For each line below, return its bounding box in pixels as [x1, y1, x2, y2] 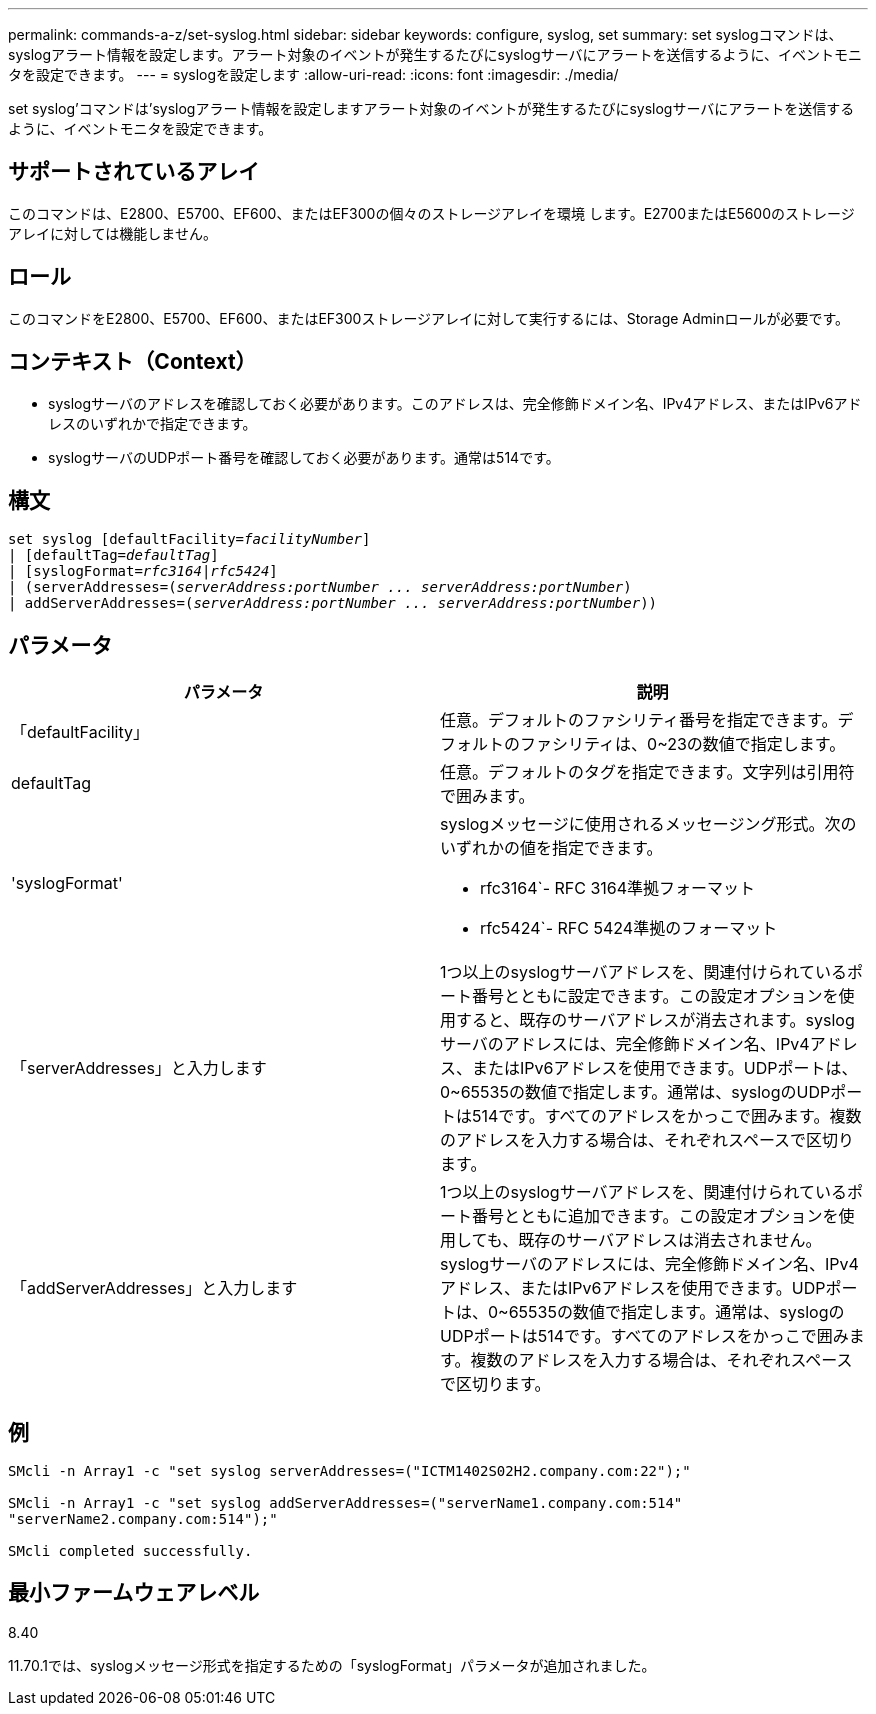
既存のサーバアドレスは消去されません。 [518, 1230, 822, 1251]
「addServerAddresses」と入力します [11, 1278, 298, 1299]
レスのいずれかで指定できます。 [48, 414, 257, 432]
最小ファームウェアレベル [8, 1580, 260, 1606]
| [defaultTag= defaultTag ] [8, 547, 219, 564]
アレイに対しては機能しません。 [8, 224, 217, 242]
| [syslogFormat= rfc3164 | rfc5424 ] [8, 563, 278, 580]
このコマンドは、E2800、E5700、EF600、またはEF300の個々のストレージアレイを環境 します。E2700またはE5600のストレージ [8, 204, 855, 222]
